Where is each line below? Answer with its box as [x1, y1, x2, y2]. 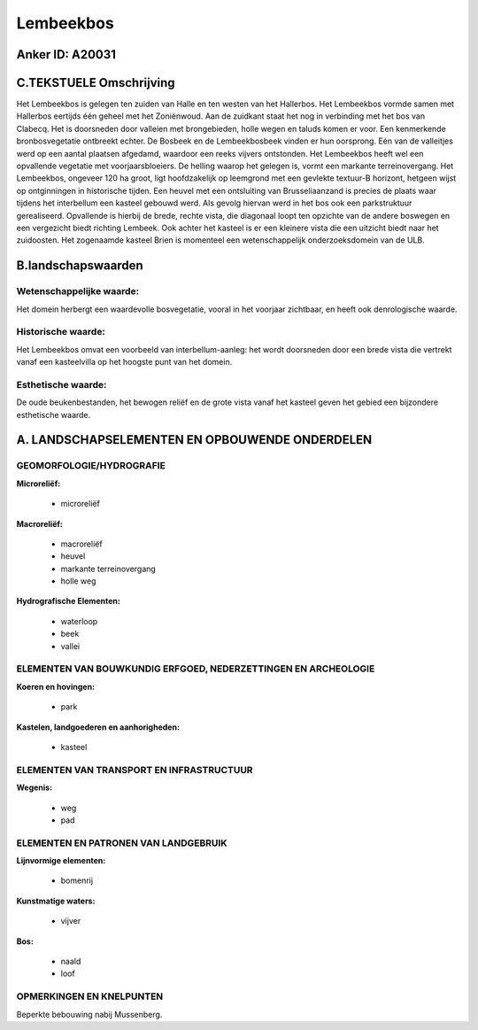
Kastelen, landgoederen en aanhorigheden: [16, 722, 181, 732]
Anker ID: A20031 [16, 47, 117, 62]
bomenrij [60, 875, 93, 886]
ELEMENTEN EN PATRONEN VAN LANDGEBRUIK [16, 837, 227, 849]
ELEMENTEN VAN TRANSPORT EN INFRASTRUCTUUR [16, 763, 253, 776]
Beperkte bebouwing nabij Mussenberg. [16, 1009, 163, 1019]
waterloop [60, 616, 98, 626]
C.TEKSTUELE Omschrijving [16, 75, 176, 90]
